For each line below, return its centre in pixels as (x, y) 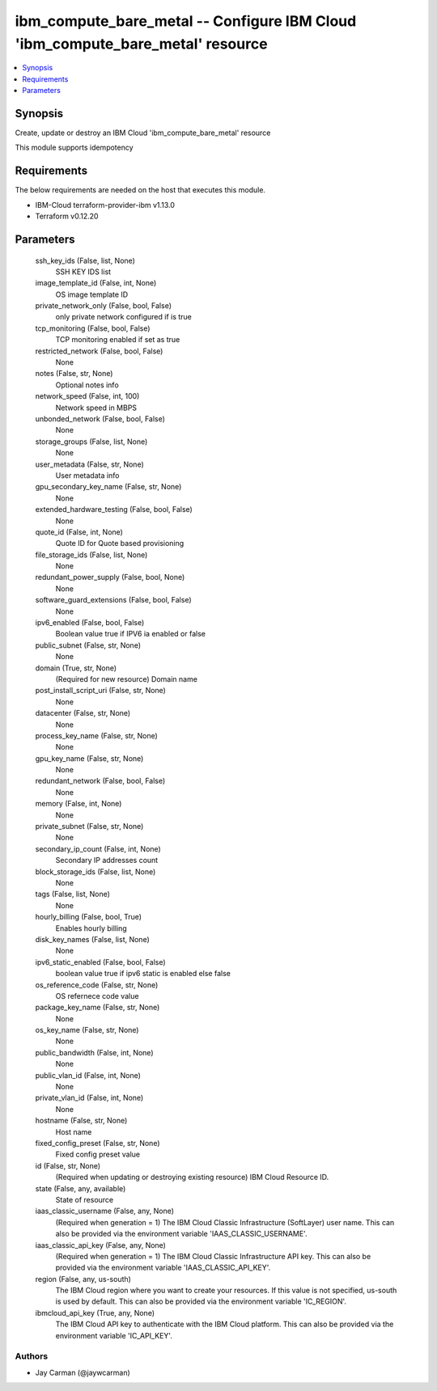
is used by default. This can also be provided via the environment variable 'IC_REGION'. (201, 1301)
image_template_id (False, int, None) (96, 283)
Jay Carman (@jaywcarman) (83, 1372)
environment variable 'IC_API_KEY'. (114, 1335)
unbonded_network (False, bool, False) (100, 419)
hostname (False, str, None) (81, 1121)
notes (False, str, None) (74, 374)
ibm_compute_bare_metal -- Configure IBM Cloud (186, 21)
